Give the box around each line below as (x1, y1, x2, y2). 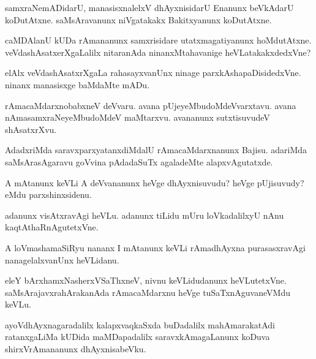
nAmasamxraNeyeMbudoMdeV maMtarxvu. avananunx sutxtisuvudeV (5, 111, 270, 124)
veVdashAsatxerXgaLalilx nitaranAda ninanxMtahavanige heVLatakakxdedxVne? (5, 45, 311, 58)
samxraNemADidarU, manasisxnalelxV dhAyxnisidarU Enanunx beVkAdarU (5, 1, 294, 13)
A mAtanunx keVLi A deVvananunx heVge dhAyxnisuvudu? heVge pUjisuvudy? (5, 176, 304, 189)
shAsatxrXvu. (5, 123, 57, 135)
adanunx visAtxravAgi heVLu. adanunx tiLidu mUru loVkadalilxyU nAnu (5, 208, 284, 221)
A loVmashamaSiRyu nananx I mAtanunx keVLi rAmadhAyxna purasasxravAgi (5, 241, 306, 254)
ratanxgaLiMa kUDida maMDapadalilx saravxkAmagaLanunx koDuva (5, 330, 270, 343)
